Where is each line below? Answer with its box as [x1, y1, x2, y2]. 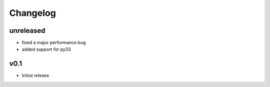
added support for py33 [21, 46, 71, 52]
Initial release [21, 73, 49, 79]
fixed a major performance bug [21, 40, 86, 46]
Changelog [9, 7, 56, 18]
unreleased [9, 26, 45, 35]
